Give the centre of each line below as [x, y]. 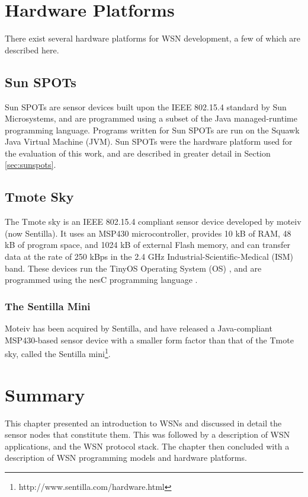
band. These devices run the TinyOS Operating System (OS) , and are [133, 268]
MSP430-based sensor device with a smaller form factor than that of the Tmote [149, 340]
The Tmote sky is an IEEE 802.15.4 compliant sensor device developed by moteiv [153, 222]
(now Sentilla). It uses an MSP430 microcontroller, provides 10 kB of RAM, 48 [148, 233]
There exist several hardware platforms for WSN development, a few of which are [153, 38]
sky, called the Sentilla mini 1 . [58, 353]
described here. [32, 50]
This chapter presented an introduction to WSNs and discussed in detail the [143, 423]
